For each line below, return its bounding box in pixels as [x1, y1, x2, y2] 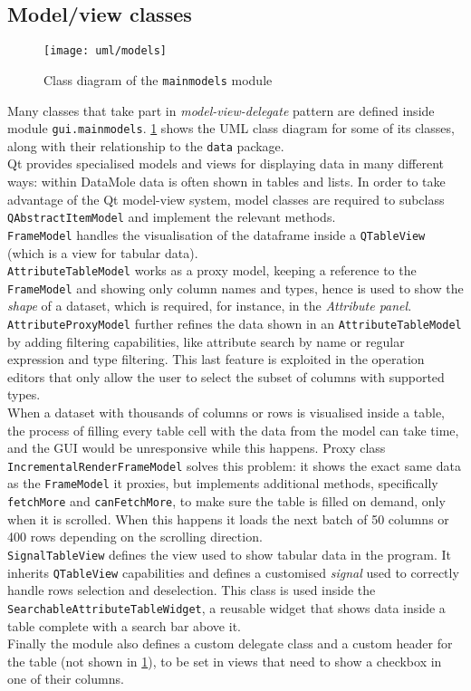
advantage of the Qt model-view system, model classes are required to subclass [7, 189, 445, 208]
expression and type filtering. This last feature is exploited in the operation [7, 350, 425, 369]
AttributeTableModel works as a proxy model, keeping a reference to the [7, 261, 417, 280]
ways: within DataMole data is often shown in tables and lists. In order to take [7, 172, 446, 191]
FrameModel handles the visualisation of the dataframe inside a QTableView [7, 225, 426, 244]
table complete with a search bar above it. [7, 616, 241, 635]
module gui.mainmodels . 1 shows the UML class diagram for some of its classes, [7, 119, 455, 138]
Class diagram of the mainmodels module [43, 70, 273, 89]
